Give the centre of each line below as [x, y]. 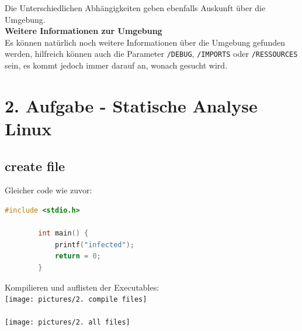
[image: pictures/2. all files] [67, 323]
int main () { [63, 233]
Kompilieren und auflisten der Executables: [82, 287]
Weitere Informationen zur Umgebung [84, 31]
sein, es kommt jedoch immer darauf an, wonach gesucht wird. [116, 65]
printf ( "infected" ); [94, 245]
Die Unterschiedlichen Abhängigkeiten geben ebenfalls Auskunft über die [135, 8]
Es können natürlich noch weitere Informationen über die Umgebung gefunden [145, 42]
